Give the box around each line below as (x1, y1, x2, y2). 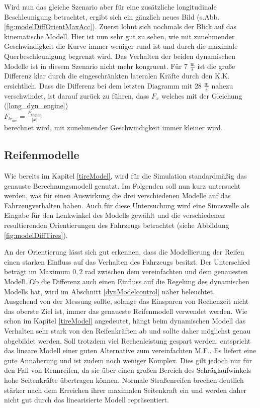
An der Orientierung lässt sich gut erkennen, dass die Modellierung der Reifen (4, 247, 244, 257)
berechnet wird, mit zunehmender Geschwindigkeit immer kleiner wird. (4, 122, 223, 133)
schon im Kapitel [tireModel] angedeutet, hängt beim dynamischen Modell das (4, 315, 246, 326)
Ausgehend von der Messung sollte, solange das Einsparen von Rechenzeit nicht (4, 296, 249, 306)
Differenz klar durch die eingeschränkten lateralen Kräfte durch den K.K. (4, 70, 230, 81)
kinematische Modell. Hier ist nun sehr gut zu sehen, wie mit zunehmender (4, 31, 235, 41)
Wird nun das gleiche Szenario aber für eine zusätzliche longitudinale (4, 2, 217, 12)
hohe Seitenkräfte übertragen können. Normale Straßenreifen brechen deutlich (4, 374, 244, 385)
